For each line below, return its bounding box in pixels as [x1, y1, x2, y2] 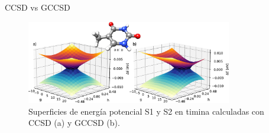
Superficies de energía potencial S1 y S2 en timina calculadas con [28, 105, 264, 117]
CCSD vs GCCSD [5, 1, 70, 13]
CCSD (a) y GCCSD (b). [28, 116, 120, 129]
